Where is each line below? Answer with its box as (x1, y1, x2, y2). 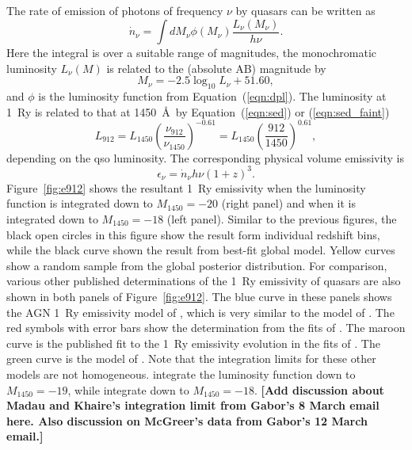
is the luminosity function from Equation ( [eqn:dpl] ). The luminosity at (38, 88, 387, 105)
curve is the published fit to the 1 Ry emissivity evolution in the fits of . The (6, 334, 380, 351)
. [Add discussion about (254, 381, 384, 398)
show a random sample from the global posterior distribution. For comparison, (6, 257, 387, 273)
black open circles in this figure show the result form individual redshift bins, (6, 226, 380, 242)
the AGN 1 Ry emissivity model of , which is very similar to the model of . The (6, 303, 395, 320)
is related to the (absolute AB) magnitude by (106, 59, 326, 76)
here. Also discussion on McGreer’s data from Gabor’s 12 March (6, 412, 368, 429)
